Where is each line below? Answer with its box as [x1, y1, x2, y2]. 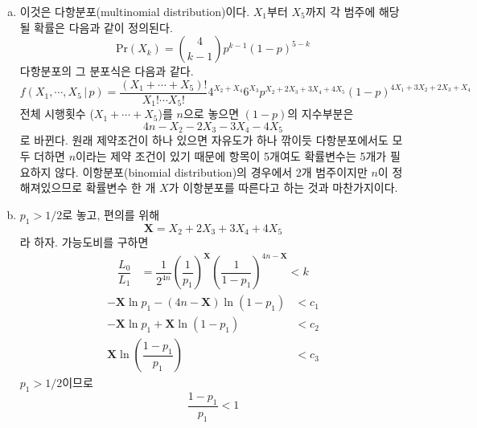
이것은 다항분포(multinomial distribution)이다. [19, 3, 250, 19]
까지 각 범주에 [305, 3, 376, 19]
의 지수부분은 [287, 105, 354, 122]
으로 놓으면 [183, 105, 240, 122]
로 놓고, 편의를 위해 [62, 206, 160, 222]
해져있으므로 [19, 179, 83, 196]
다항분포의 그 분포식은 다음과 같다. [19, 63, 194, 79]
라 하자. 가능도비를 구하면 [19, 233, 149, 250]
